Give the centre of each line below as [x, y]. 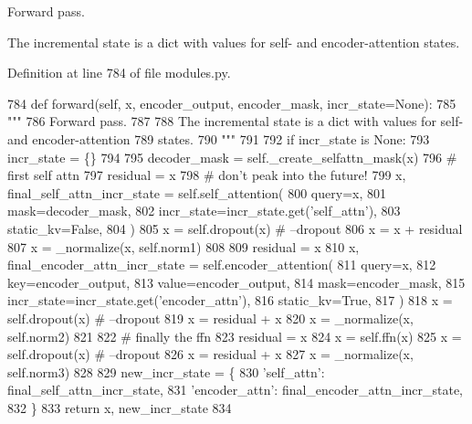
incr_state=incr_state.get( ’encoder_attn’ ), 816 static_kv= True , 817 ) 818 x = [230, 300]
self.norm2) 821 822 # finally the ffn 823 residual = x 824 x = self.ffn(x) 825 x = [235, 336]
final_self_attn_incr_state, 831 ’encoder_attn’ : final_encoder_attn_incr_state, [236, 390]
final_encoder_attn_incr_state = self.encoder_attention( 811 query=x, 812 [222, 265]
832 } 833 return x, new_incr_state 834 [120, 407]
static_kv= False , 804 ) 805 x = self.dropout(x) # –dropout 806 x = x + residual [235, 228]
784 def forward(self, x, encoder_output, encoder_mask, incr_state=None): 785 [232, 103]
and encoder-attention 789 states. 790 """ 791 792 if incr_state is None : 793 [219, 138]
